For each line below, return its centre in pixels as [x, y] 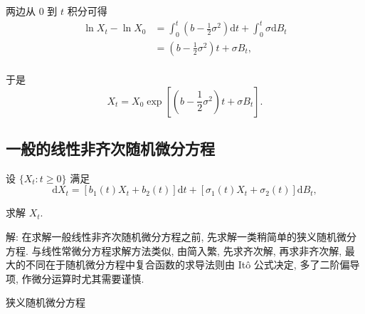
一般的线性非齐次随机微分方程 [110, 148]
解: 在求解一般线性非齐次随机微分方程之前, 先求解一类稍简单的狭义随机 [171, 236]
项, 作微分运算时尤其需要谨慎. [75, 278]
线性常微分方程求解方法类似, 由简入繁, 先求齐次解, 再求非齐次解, [192, 250]
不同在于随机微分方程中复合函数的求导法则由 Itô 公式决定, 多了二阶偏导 [192, 265]
